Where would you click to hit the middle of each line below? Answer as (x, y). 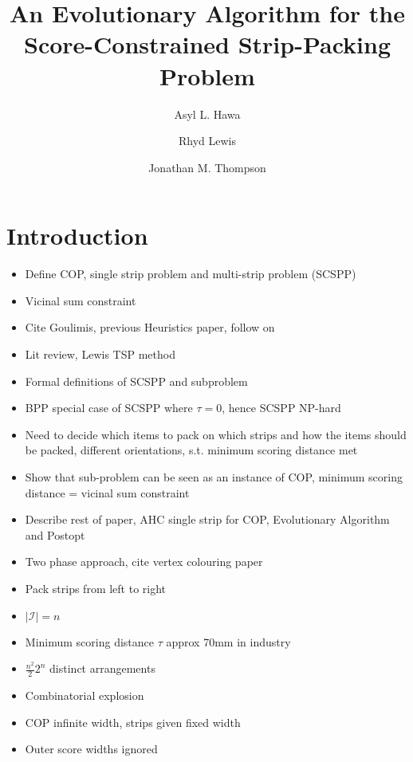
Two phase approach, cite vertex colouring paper (144, 562)
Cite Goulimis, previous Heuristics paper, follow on (150, 327)
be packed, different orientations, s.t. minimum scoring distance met (191, 450)
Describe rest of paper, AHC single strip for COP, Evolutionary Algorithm (207, 519)
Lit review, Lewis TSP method (100, 354)
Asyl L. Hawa (207, 114)
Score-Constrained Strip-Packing (207, 44)
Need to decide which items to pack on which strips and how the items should (216, 434)
